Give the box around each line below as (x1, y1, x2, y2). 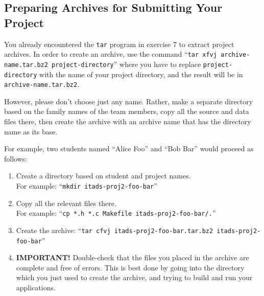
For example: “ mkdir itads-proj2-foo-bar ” (16, 180, 157, 191)
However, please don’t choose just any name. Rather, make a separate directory (4, 96, 253, 106)
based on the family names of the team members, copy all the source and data (4, 106, 249, 117)
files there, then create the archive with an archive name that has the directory (4, 116, 251, 127)
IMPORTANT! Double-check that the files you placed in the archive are (16, 252, 249, 263)
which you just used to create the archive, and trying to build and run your (16, 272, 253, 283)
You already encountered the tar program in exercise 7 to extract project (4, 38, 234, 49)
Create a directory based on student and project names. (16, 170, 191, 181)
